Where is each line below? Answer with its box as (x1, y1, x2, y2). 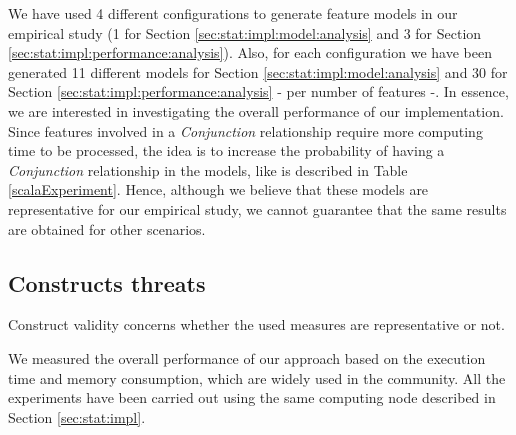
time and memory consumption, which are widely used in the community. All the (8, 367, 506, 388)
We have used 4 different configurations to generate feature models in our (8, 3, 458, 23)
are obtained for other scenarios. (8, 218, 206, 239)
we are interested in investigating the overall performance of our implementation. (8, 100, 504, 121)
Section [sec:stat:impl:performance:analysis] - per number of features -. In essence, (8, 81, 509, 102)
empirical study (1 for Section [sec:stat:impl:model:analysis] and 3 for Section (8, 22, 482, 43)
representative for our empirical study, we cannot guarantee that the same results (8, 198, 507, 219)
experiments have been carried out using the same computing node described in (8, 387, 496, 408)
